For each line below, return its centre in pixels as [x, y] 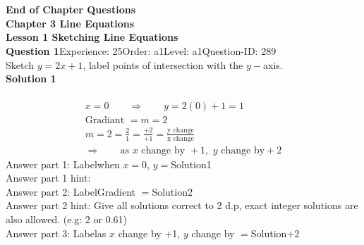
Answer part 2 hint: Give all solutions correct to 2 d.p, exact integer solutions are [182, 205]
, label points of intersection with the [163, 64]
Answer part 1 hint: [48, 178]
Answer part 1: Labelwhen [63, 164]
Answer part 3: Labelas [56, 233]
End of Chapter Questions [71, 10]
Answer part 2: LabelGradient [71, 191]
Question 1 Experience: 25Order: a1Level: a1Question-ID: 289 [141, 50]
